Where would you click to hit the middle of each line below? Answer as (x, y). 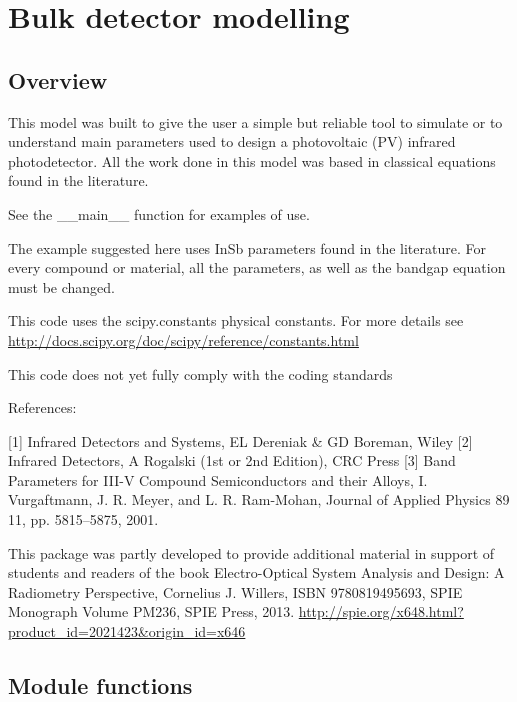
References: (42, 407)
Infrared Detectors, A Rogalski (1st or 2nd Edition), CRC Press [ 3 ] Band (232, 460)
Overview (58, 79)
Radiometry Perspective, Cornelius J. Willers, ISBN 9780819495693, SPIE (235, 591)
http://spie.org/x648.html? (381, 611)
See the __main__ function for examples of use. (159, 213)
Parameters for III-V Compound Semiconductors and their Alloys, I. (218, 479)
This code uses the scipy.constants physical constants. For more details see (236, 320)
